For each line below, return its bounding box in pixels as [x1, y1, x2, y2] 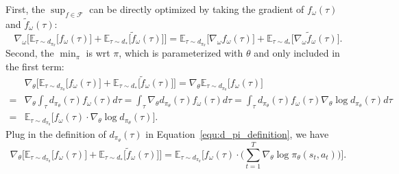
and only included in [254, 46, 340, 60]
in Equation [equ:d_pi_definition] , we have [145, 126, 329, 141]
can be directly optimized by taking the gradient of [89, 2, 304, 16]
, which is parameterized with [119, 46, 243, 60]
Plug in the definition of [5, 126, 106, 141]
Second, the [5, 46, 54, 60]
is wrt [86, 46, 110, 60]
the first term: [5, 59, 64, 73]
